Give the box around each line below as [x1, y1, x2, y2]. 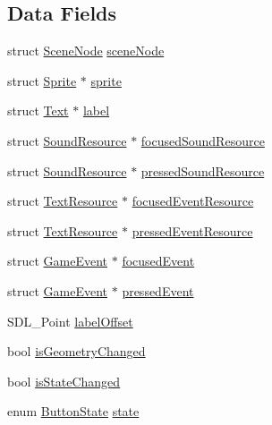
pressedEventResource [132, 221, 253, 240]
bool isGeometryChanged [7, 342, 146, 361]
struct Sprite [7, 71, 77, 89]
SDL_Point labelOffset [7, 311, 133, 330]
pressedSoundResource [140, 161, 265, 180]
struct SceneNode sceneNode [7, 41, 165, 60]
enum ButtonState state [7, 402, 140, 421]
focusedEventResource [132, 191, 254, 210]
